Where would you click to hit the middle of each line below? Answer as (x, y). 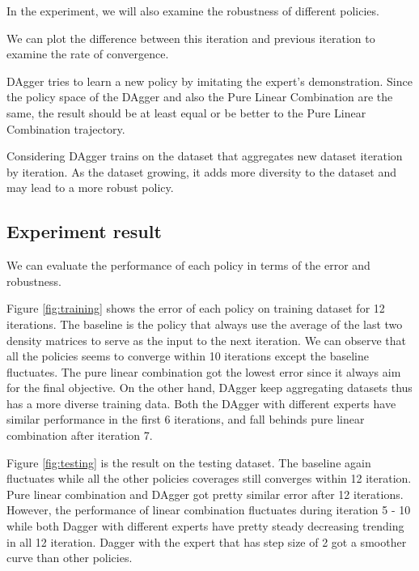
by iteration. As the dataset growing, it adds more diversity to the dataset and (201, 171)
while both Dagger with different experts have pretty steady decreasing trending (205, 526)
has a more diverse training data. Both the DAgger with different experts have (201, 403)
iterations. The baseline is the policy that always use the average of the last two (205, 324)
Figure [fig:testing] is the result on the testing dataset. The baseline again (189, 462)
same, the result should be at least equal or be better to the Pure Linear (186, 112)
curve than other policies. (70, 558)
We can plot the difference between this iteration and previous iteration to (191, 38)
